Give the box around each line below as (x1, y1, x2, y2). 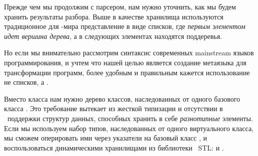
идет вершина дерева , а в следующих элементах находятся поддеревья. (4, 30, 222, 41)
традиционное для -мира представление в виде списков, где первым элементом (4, 21, 245, 31)
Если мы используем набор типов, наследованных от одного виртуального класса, (4, 123, 254, 133)
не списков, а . (4, 77, 48, 87)
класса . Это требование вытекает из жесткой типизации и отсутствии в (4, 103, 223, 114)
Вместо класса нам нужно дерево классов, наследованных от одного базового (4, 93, 240, 104)
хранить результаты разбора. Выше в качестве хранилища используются (4, 11, 223, 21)
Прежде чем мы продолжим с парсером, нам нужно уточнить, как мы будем (4, 1, 236, 11)
